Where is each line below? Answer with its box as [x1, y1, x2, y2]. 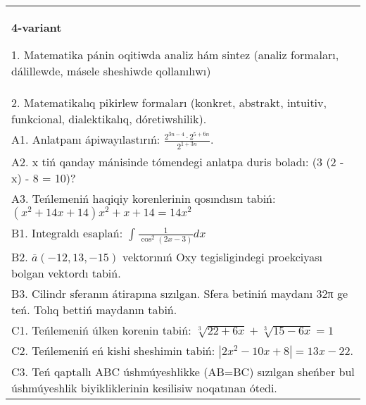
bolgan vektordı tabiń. [11, 264, 121, 281]
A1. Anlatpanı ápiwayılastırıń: [11, 131, 160, 147]
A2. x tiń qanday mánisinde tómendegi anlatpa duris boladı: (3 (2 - [11, 154, 344, 170]
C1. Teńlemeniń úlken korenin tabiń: [11, 321, 191, 338]
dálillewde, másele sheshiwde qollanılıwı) [11, 63, 211, 79]
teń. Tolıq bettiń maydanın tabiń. [11, 301, 177, 318]
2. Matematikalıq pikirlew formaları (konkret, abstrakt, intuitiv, [11, 94, 327, 111]
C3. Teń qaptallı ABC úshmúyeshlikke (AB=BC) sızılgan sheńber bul [11, 363, 355, 380]
